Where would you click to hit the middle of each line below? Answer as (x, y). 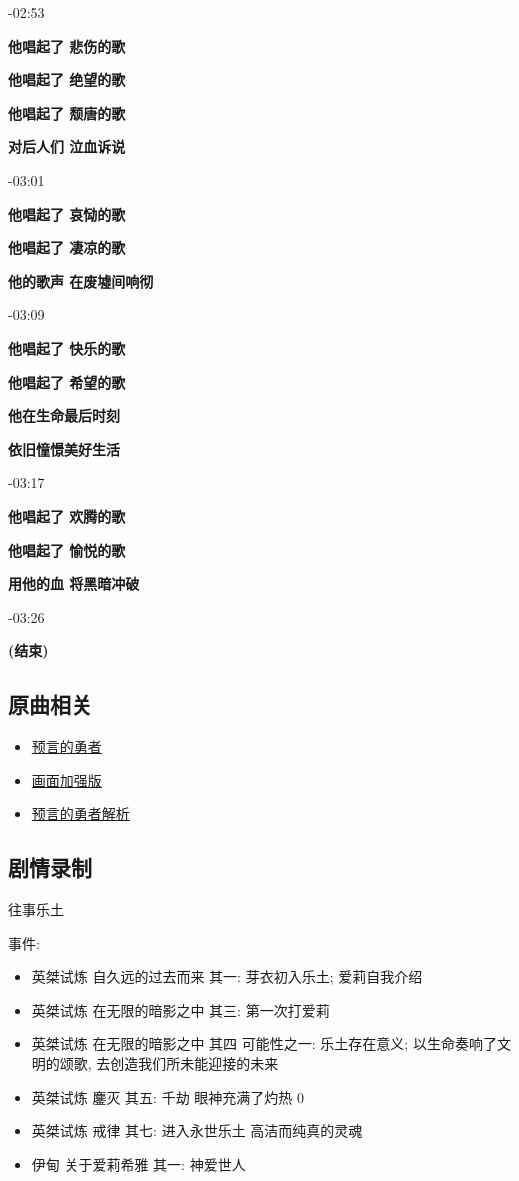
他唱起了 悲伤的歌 (67, 45)
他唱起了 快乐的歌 (67, 347)
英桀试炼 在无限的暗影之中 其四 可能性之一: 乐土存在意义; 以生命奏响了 (264, 1043)
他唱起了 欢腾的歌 (67, 515)
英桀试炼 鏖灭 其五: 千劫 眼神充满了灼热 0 (167, 1096)
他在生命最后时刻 (64, 415)
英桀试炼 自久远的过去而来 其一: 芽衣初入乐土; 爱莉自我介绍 (227, 976)
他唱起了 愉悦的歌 (67, 549)
